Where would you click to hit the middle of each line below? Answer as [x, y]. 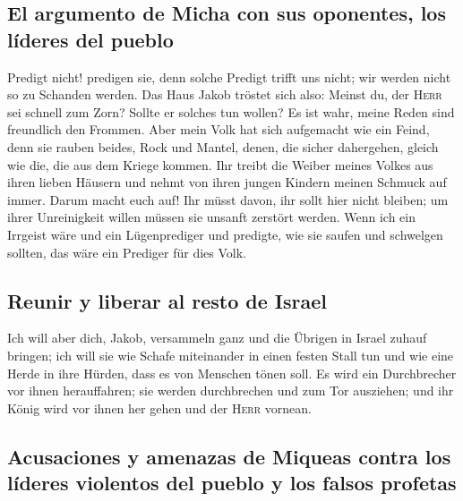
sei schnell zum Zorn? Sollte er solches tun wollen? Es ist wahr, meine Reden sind [231, 111]
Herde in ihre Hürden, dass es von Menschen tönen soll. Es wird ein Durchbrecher [232, 373]
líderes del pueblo [90, 39]
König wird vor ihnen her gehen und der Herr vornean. [159, 408]
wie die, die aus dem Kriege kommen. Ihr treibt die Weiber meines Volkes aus [220, 164]
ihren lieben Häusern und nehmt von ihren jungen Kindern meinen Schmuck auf [227, 182]
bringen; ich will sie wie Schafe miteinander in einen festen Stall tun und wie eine [231, 355]
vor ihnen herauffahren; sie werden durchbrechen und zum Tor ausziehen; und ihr [231, 391]
